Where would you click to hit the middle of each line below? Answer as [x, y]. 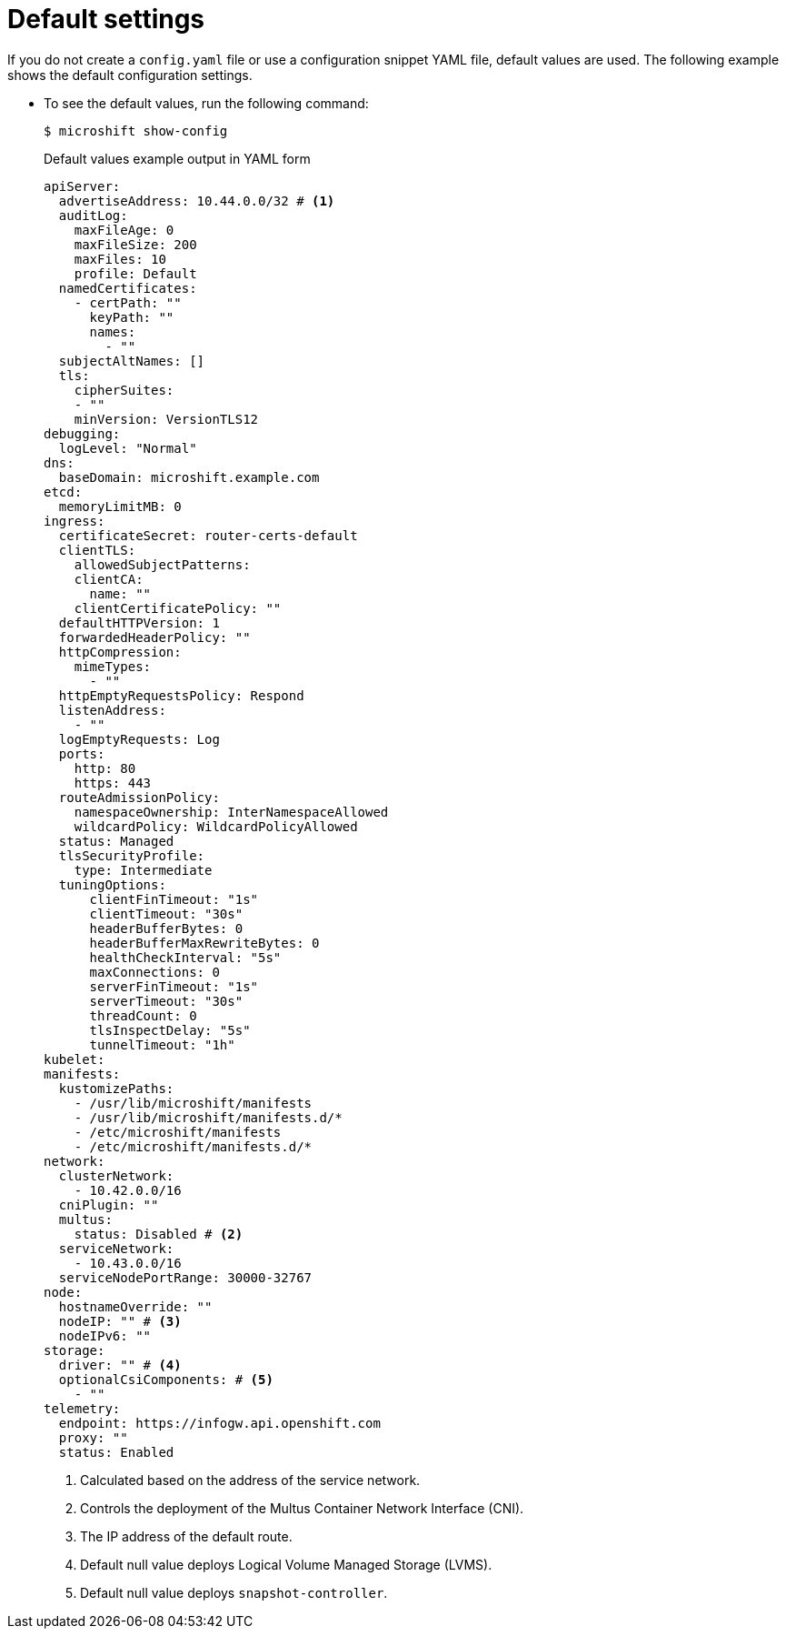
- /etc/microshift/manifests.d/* [193, 1146]
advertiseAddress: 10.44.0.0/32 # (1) [197, 201]
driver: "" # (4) [120, 1365]
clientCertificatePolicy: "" [178, 608]
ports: [82, 753]
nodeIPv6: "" [105, 1335]
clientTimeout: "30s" [166, 913]
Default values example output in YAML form [177, 158]
